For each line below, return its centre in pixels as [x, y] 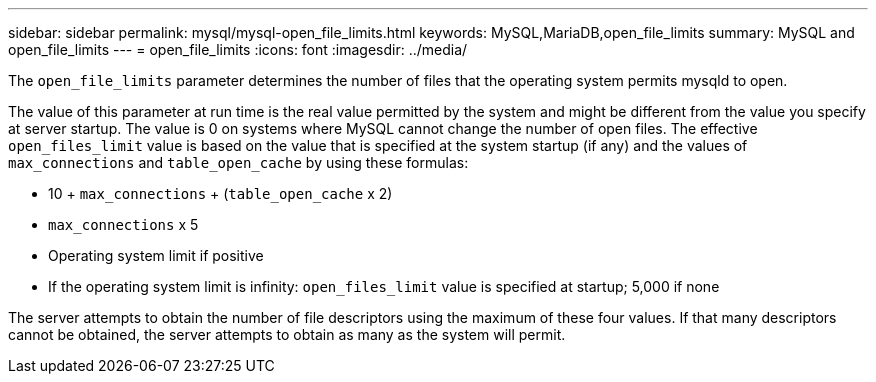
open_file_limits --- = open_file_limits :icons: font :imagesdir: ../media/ [238, 49]
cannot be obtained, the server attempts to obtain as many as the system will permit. [287, 334]
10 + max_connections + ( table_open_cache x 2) [220, 193]
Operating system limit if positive [156, 255]
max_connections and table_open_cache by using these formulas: [238, 162]
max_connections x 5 [123, 224]
